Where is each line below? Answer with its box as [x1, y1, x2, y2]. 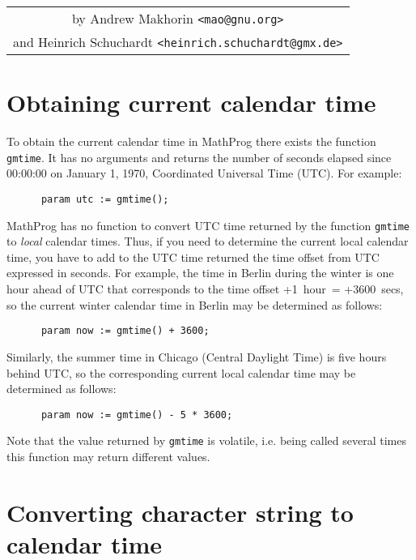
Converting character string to [6, 495, 354, 528]
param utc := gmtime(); [40, 193, 169, 205]
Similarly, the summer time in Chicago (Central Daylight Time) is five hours [6, 348, 387, 365]
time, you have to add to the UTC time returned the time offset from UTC [6, 248, 380, 265]
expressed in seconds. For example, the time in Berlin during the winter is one [6, 264, 394, 281]
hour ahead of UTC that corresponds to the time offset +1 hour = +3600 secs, [6, 280, 404, 297]
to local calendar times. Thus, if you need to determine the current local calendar [6, 233, 409, 250]
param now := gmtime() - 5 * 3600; [40, 408, 233, 421]
